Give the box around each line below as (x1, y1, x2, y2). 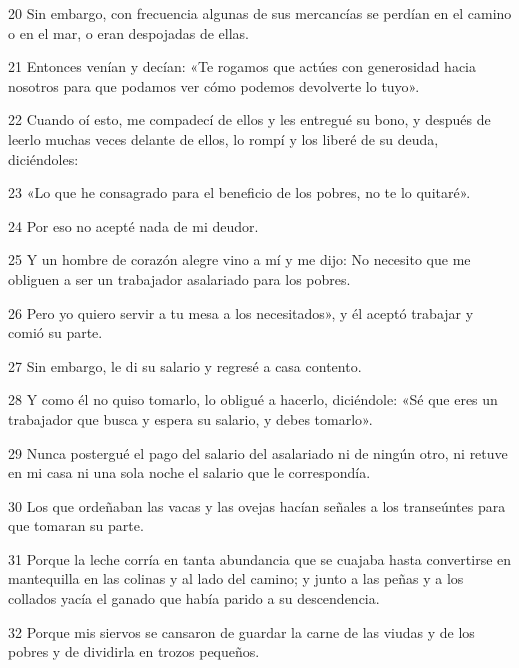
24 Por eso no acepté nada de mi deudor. (8, 215, 259, 236)
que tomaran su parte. (8, 515, 144, 536)
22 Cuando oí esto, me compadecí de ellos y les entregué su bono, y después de (8, 109, 491, 130)
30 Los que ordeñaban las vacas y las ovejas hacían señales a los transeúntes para (8, 495, 506, 516)
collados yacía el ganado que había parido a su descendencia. (8, 588, 380, 609)
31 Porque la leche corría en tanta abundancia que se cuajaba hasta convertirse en (8, 548, 512, 569)
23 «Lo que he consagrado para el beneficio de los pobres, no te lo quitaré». (8, 182, 471, 203)
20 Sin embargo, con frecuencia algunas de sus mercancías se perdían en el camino (8, 3, 512, 23)
